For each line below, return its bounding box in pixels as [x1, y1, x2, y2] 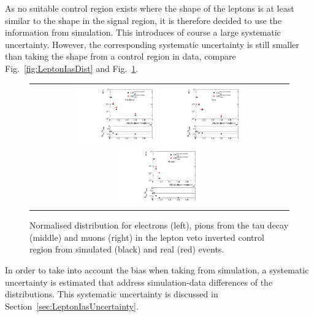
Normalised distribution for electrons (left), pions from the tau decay [29, 219, 289, 232]
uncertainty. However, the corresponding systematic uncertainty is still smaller [5, 37, 299, 50]
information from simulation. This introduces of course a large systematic [5, 26, 281, 39]
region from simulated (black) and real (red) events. [29, 243, 224, 256]
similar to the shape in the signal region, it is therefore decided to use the [5, 14, 281, 26]
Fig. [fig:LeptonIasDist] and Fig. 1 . [5, 61, 139, 74]
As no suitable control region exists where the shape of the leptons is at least [5, 2, 294, 14]
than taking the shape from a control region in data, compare [5, 50, 236, 63]
